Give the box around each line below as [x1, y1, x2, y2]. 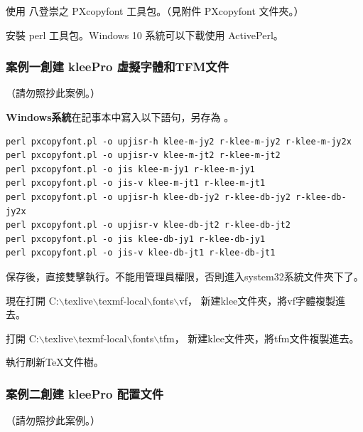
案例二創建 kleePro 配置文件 [6, 384, 164, 402]
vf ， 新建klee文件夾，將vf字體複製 [179, 293, 335, 307]
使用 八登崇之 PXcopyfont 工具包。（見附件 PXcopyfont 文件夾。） [6, 4, 304, 18]
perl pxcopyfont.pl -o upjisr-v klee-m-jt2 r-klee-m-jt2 [6, 150, 281, 161]
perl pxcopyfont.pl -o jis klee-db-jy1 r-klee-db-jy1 [6, 233, 266, 244]
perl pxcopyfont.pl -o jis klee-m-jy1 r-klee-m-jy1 [6, 164, 255, 174]
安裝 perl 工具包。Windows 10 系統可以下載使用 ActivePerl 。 [6, 27, 283, 42]
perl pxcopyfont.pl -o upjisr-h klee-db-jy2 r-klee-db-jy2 [6, 191, 291, 202]
